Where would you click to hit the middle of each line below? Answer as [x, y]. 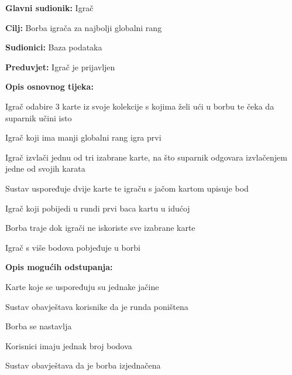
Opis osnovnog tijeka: [49, 86]
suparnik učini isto [39, 117]
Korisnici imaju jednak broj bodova [69, 345]
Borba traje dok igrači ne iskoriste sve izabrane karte [100, 228]
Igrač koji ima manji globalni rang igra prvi [83, 137]
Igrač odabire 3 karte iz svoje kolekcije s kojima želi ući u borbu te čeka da [140, 106]
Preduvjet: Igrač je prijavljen [60, 67]
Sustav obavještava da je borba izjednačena [83, 365]
